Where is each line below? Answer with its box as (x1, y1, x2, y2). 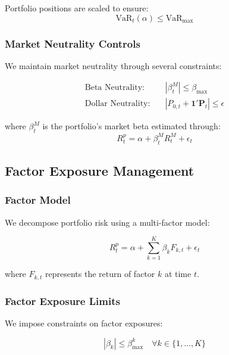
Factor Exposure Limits (5, 293, 120, 308)
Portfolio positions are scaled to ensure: (5, 2, 149, 14)
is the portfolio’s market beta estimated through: (42, 120, 221, 132)
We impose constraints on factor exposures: (5, 316, 163, 329)
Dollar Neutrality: (84, 99, 150, 108)
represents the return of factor (45, 267, 155, 280)
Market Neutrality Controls (5, 36, 140, 51)
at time (164, 267, 192, 280)
